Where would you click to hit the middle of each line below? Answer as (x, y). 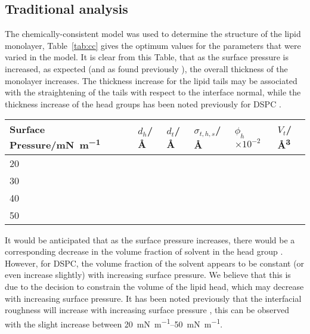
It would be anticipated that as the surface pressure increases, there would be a (150, 239)
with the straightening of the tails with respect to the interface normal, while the (153, 92)
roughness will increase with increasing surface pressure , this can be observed (147, 310)
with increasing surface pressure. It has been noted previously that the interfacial (153, 298)
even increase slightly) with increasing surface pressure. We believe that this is (148, 275)
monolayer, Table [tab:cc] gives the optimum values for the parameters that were (153, 45)
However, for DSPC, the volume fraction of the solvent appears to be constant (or (155, 263)
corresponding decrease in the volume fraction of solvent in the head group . (144, 251)
